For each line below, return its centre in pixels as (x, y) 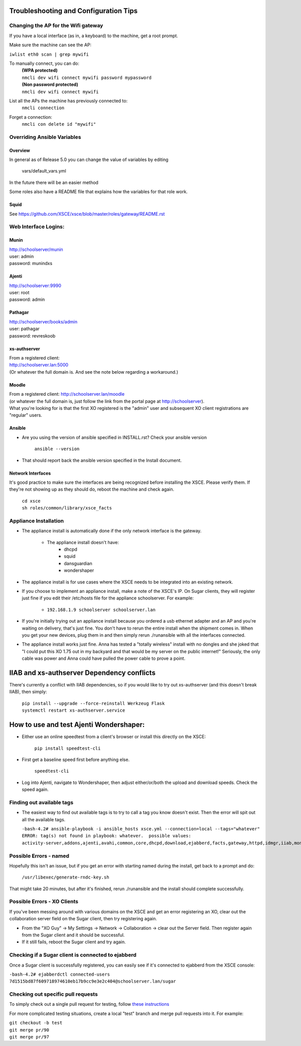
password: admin (27, 300)
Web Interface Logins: (37, 227)
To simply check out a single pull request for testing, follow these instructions (89, 1004)
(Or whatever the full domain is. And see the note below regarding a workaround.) (94, 372)
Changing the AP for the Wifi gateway (56, 26)
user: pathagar (25, 329)
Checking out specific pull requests (53, 994)
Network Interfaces (30, 473)
